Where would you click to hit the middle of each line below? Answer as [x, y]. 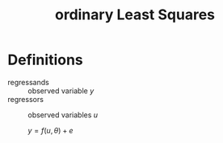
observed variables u [63, 115]
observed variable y [61, 91]
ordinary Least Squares [135, 15]
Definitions [46, 60]
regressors [25, 99]
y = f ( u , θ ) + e [50, 130]
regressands [28, 82]
